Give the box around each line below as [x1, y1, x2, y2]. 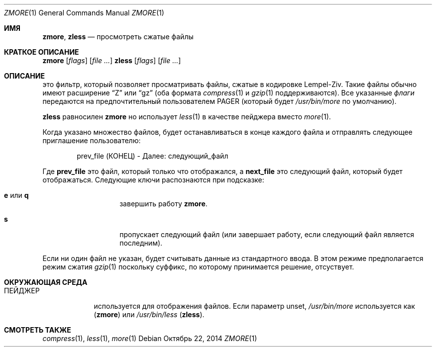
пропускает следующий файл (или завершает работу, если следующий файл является [119, 230, 415, 239]
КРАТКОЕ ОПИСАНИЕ [4, 48, 79, 56]
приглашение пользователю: [42, 136, 141, 145]
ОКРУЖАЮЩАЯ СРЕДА [4, 278, 88, 286]
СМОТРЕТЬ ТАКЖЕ [4, 326, 71, 334]
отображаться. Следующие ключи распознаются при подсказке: [42, 175, 264, 184]
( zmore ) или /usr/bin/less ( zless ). [94, 310, 205, 319]
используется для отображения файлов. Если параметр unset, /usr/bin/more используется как [94, 302, 415, 310]
